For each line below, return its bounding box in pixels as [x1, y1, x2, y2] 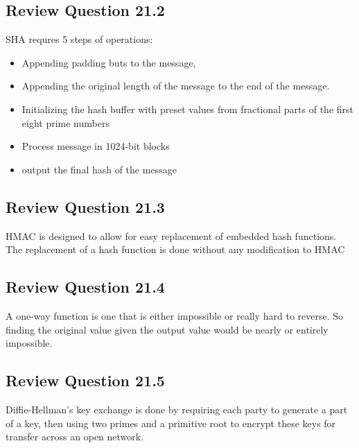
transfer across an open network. [6, 429, 144, 444]
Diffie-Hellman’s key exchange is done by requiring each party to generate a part [6, 402, 348, 416]
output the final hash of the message [21, 162, 177, 176]
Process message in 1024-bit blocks [21, 139, 170, 153]
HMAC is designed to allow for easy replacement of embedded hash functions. [6, 228, 337, 243]
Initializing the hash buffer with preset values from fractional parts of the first [21, 101, 353, 116]
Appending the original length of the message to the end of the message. [21, 78, 330, 93]
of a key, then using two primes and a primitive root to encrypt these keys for [6, 415, 336, 430]
